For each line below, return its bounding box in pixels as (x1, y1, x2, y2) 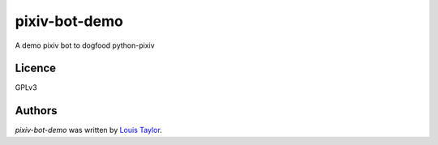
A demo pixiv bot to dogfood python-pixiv (15, 41, 155, 50)
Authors (15, 104, 58, 117)
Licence (15, 62, 57, 75)
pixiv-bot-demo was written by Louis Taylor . (15, 126, 162, 135)
